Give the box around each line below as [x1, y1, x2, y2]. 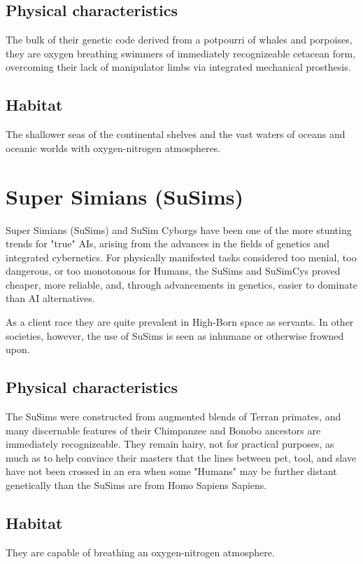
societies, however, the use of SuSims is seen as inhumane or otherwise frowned [6, 328, 344, 343]
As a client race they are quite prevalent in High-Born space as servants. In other [6, 315, 354, 329]
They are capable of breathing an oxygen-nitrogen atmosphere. [6, 544, 275, 559]
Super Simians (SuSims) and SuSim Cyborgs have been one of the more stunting [6, 222, 352, 237]
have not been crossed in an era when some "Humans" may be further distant [6, 464, 337, 479]
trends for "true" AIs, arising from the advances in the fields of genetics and [6, 236, 330, 251]
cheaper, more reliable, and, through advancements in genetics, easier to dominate [6, 277, 357, 291]
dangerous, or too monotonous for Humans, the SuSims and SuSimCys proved [6, 263, 341, 278]
